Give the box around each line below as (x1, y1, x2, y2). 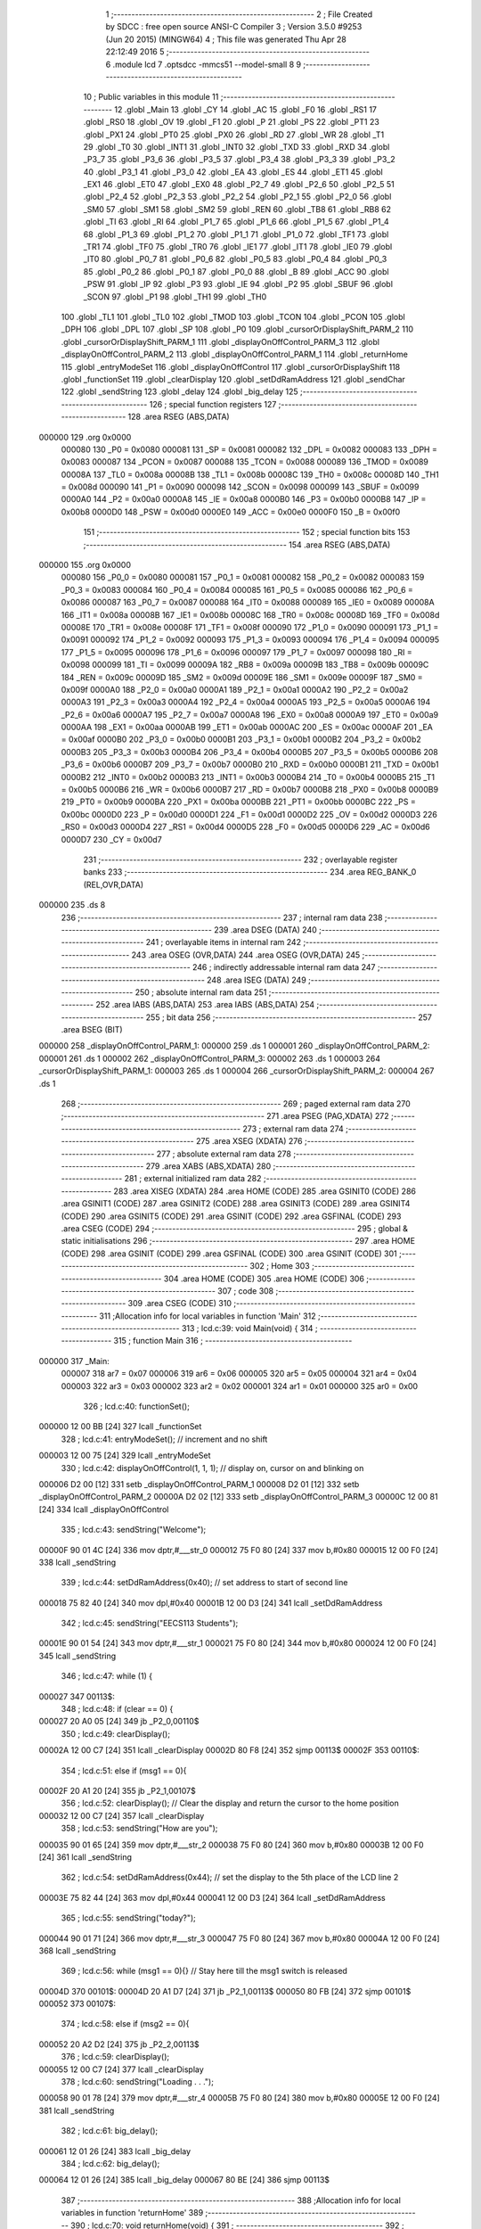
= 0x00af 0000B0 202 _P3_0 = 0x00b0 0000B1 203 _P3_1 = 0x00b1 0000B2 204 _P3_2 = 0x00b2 (61, 734, 422, 744)
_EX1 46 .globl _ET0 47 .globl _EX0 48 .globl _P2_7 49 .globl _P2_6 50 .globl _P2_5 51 (83, 179, 395, 190)
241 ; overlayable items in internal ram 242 (145, 937, 302, 948)
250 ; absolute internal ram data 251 (135, 986, 267, 998)
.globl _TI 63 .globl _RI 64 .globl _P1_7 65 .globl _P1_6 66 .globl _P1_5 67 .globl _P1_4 (83, 217, 389, 227)
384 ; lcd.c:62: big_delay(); (61, 2158, 160, 2168)
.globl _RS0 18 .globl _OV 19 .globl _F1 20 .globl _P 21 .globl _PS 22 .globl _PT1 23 (83, 117, 380, 127)
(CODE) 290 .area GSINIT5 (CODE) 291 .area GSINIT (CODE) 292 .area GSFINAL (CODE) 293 (61, 1211, 402, 1221)
